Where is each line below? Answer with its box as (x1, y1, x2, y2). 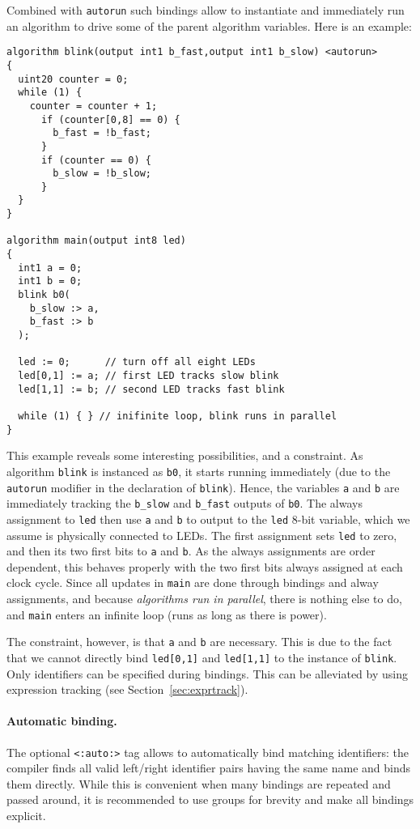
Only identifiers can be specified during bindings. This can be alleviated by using (6, 665, 408, 682)
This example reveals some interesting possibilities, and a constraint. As (6, 447, 363, 464)
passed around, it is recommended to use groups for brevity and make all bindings (6, 791, 414, 808)
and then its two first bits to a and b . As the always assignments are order (6, 542, 375, 559)
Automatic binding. (6, 712, 117, 729)
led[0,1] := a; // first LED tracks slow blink (18, 370, 279, 381)
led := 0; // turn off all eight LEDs (18, 356, 256, 368)
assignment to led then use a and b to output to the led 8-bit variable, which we (6, 510, 410, 527)
